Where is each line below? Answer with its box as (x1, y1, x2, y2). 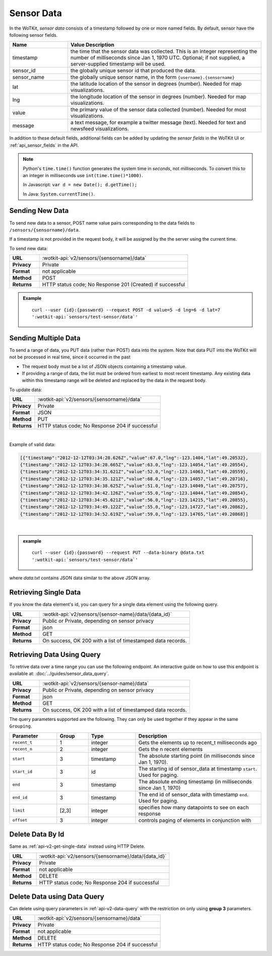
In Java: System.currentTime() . (23, 191, 95, 197)
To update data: (9, 387, 42, 393)
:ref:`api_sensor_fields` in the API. (9, 142, 79, 148)
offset (12, 818, 28, 823)
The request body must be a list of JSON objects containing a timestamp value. (22, 363, 186, 370)
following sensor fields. (9, 32, 58, 38)
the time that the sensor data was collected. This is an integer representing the (71, 48, 257, 55)
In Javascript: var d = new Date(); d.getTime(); (23, 182, 138, 188)
